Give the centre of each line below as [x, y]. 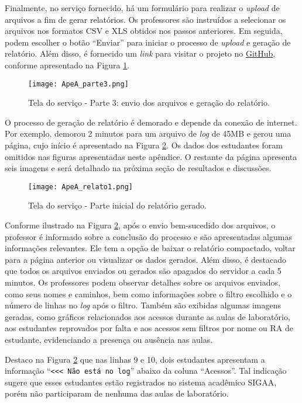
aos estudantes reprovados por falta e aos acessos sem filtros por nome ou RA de [149, 328]
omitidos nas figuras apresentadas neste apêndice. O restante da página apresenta [151, 156]
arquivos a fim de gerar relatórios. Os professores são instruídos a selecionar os [145, 19]
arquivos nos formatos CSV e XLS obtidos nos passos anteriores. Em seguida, [144, 31]
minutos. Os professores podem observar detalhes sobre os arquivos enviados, [143, 282]
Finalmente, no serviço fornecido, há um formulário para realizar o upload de [142, 8]
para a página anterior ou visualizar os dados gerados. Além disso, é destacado [145, 259]
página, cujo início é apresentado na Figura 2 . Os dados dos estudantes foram [144, 145]
